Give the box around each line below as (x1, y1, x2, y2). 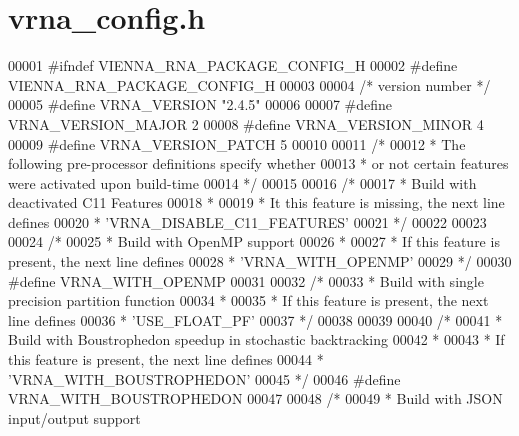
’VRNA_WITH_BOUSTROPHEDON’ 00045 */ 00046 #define (8, 368, 401, 389)
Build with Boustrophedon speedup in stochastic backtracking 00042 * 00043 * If (8, 329, 505, 350)
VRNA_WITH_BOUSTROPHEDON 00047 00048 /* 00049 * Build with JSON (8, 388, 503, 409)
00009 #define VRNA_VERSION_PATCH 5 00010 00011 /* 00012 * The (8, 133, 466, 154)
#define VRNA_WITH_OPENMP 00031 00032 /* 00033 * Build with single (8, 270, 484, 291)
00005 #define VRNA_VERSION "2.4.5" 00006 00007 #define (8, 94, 393, 115)
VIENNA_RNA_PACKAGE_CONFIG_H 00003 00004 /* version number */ (8, 74, 491, 95)
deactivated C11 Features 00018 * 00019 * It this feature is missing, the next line (8, 192, 505, 213)
